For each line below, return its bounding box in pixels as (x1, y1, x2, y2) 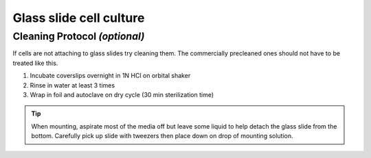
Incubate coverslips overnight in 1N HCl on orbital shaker (30, 72, 191, 80)
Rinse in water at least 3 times (30, 81, 115, 89)
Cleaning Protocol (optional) (12, 30, 145, 42)
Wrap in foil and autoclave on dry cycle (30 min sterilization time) (30, 90, 214, 98)
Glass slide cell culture (12, 10, 145, 25)
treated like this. (12, 59, 58, 67)
